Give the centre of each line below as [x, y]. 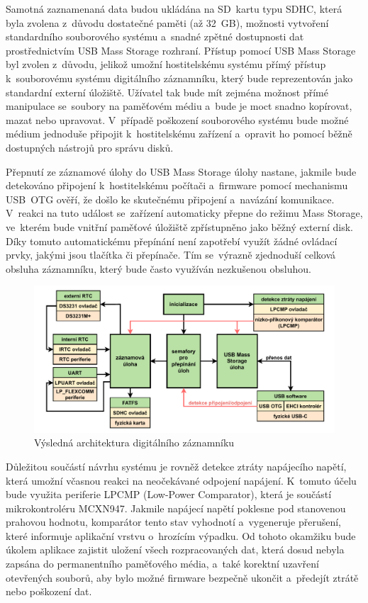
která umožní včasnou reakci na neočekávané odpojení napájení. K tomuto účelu [181, 480]
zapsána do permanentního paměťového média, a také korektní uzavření [162, 564]
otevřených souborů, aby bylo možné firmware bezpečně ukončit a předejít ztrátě [182, 577]
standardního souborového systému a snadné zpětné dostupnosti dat [155, 36]
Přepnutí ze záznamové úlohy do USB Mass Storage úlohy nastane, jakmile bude [181, 171]
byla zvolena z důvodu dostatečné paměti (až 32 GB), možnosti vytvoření [167, 22]
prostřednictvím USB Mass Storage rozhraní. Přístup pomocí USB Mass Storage [181, 50]
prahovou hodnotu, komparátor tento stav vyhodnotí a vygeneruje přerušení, [173, 522]
